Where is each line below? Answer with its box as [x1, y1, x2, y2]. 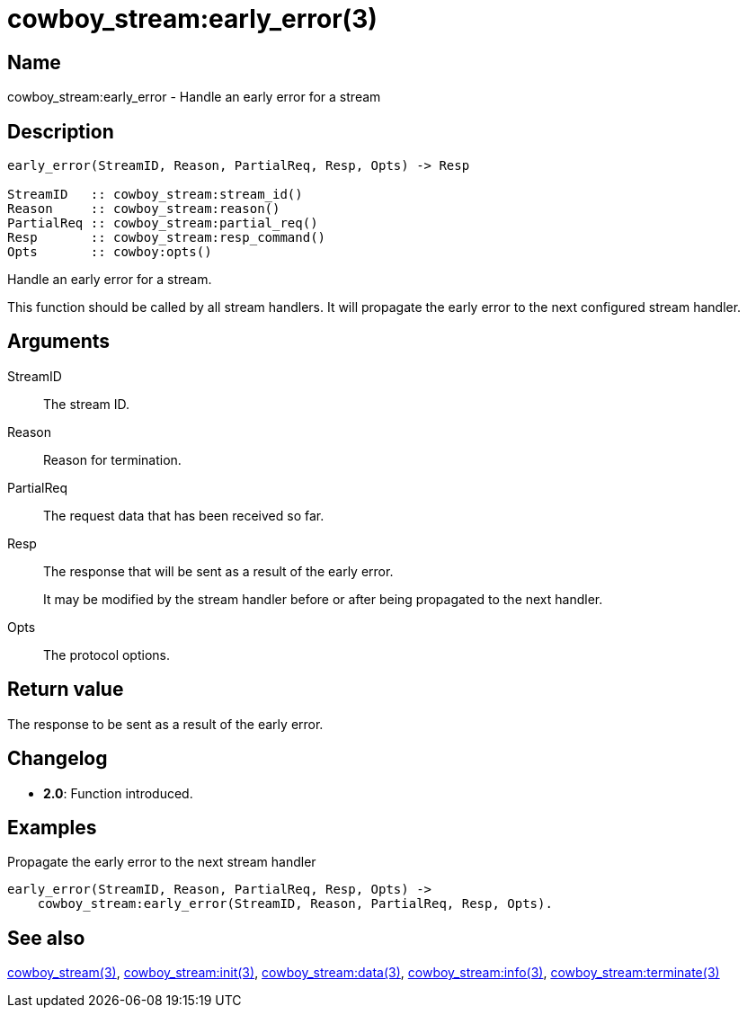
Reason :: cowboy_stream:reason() [7, 201, 280, 217]
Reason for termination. [43, 451, 182, 467]
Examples [7, 815, 97, 839]
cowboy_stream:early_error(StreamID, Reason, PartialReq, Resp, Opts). [37, 896, 553, 912]
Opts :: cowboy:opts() [7, 245, 212, 260]
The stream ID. [43, 396, 130, 412]
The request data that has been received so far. [43, 507, 325, 523]
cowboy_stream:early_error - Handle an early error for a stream [7, 89, 381, 105]
